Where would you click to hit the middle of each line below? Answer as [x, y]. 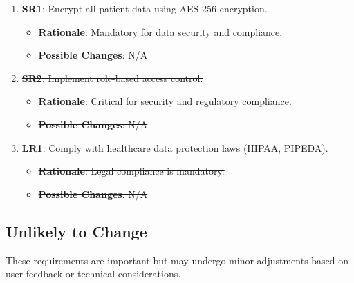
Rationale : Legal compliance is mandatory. [131, 171]
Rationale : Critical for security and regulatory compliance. [165, 101]
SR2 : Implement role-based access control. [112, 78]
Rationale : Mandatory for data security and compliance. [160, 31]
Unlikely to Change [76, 231]
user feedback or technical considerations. [93, 274]
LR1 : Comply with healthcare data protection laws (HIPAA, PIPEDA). [175, 147]
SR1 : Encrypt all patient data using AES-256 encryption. [145, 8]
